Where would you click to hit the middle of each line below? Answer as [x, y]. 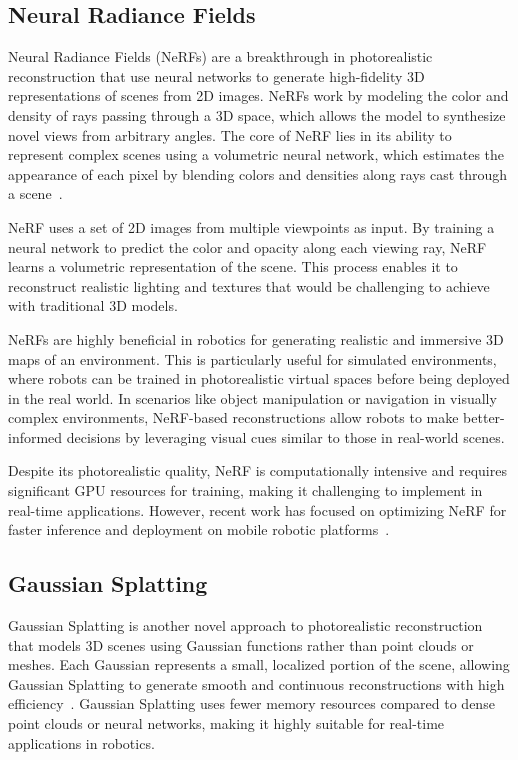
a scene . [35, 193]
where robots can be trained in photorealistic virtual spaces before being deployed [259, 378]
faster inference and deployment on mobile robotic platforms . [199, 529]
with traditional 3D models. [93, 305]
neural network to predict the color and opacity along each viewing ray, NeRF [247, 246]
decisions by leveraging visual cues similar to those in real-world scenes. [285, 436]
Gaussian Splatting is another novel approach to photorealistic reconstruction [245, 625]
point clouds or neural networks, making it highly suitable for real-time [226, 723]
